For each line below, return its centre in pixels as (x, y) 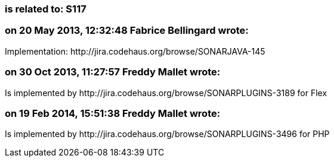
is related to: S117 (46, 9)
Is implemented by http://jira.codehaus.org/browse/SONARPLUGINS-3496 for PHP (167, 134)
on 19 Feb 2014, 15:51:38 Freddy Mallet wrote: (113, 113)
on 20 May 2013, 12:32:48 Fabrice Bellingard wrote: (127, 31)
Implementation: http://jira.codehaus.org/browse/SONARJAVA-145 (135, 51)
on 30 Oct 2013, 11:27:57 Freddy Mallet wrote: (113, 72)
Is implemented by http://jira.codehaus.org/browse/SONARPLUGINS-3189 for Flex (166, 93)
